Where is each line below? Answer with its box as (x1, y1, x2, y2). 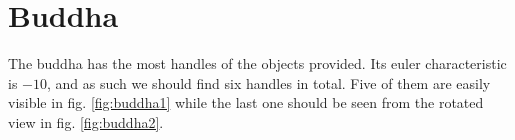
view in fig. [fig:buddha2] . (8, 111, 164, 132)
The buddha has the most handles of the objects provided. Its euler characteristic (8, 53, 507, 74)
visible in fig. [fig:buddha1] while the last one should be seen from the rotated (8, 92, 484, 113)
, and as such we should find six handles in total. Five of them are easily (46, 72, 491, 93)
